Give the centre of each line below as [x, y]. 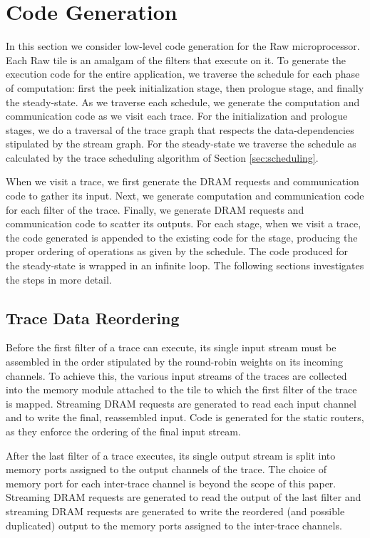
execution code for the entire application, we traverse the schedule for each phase [183, 74]
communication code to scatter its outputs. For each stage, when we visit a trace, [184, 223]
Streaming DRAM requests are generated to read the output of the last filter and [184, 497]
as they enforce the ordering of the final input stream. [123, 431]
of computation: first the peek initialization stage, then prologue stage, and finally [185, 87]
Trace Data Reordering [93, 317]
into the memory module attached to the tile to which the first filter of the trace [181, 389]
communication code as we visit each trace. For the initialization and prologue [177, 116]
